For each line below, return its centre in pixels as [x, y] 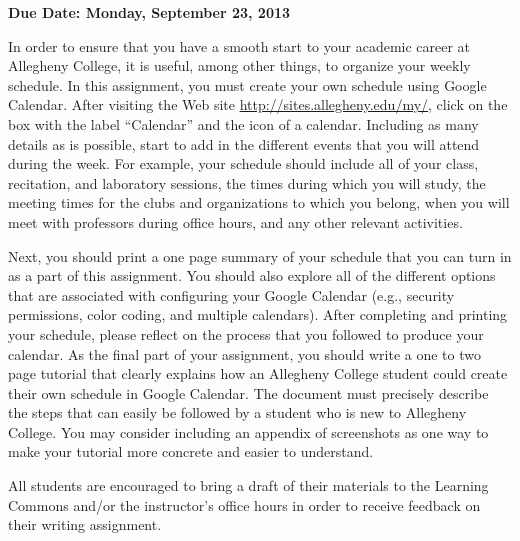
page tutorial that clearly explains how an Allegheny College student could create [258, 373]
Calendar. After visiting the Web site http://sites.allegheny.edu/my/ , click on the [258, 104]
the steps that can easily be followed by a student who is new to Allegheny [237, 412]
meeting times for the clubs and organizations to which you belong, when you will [259, 202]
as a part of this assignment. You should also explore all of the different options [252, 275]
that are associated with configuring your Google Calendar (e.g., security [231, 294]
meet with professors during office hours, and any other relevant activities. [235, 221]
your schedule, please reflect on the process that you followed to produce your [246, 333]
